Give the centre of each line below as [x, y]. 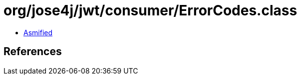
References [33, 52]
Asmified [38, 32]
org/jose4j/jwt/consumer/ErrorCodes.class [150, 10]
